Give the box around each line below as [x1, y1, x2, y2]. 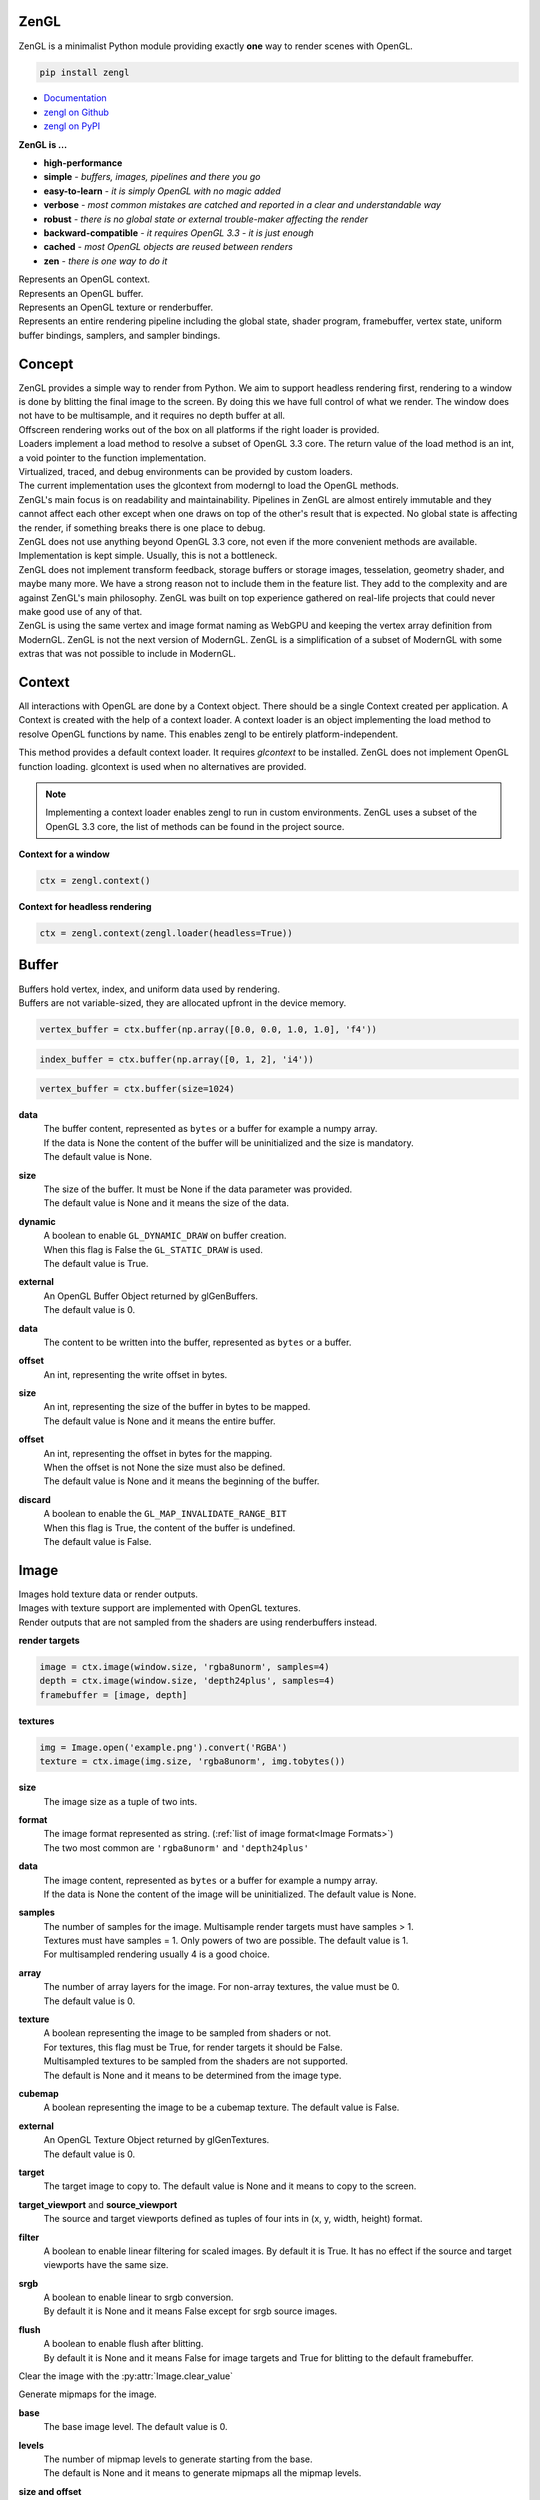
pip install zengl [39, 66, 130, 78]
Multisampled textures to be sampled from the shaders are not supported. [43, 2055, 349, 2067]
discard [18, 1493, 52, 1505]
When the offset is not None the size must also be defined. [43, 1461, 286, 1474]
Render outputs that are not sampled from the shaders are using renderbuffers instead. [18, 1616, 378, 1628]
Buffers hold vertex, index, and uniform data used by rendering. [18, 983, 280, 995]
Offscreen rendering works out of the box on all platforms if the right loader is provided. [18, 423, 380, 435]
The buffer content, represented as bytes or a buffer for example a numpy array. [43, 1123, 378, 1135]
